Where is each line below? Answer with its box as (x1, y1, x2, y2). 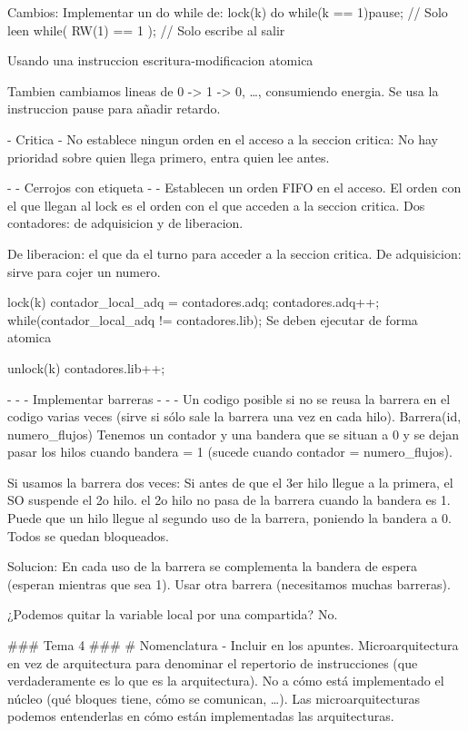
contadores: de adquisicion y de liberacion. (7, 213, 244, 232)
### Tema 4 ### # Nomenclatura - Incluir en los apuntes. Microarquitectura (7, 636, 459, 655)
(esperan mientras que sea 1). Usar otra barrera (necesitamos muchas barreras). (7, 574, 451, 593)
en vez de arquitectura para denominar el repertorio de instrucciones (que (7, 653, 418, 672)
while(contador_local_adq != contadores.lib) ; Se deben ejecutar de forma (7, 310, 418, 329)
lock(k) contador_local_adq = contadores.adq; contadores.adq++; (7, 292, 380, 311)
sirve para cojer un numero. (7, 262, 161, 281)
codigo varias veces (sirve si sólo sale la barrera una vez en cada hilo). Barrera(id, (7, 407, 462, 426)
